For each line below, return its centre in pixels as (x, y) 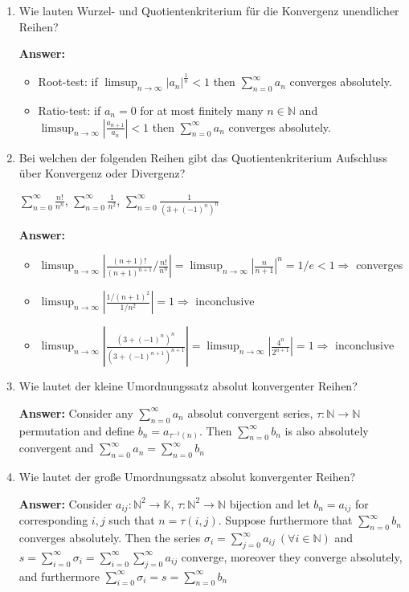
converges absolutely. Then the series (110, 538)
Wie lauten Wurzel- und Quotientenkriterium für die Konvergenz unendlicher (209, 10)
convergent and (56, 448)
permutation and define (76, 430)
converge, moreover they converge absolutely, (292, 556)
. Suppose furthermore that (285, 520)
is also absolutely (327, 430)
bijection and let (270, 503)
